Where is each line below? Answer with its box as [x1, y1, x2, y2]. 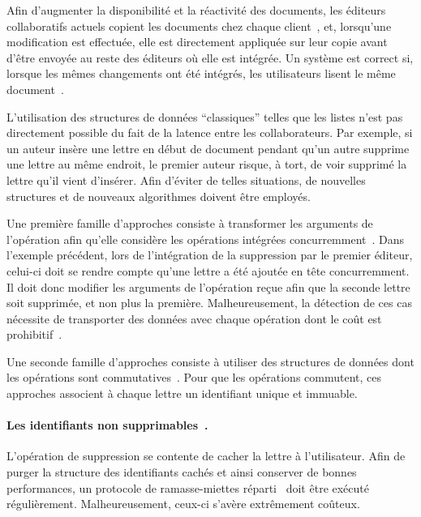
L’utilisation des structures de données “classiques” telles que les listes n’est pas [6, 108, 403, 125]
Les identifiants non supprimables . [6, 417, 208, 434]
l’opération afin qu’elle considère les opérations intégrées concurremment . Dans [6, 230, 405, 247]
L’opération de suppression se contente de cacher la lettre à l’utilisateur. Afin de [6, 447, 406, 464]
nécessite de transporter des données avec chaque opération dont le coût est [6, 310, 382, 327]
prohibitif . [6, 326, 62, 343]
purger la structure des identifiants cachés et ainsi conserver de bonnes [6, 464, 357, 481]
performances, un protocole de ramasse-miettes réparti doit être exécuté [6, 479, 369, 496]
